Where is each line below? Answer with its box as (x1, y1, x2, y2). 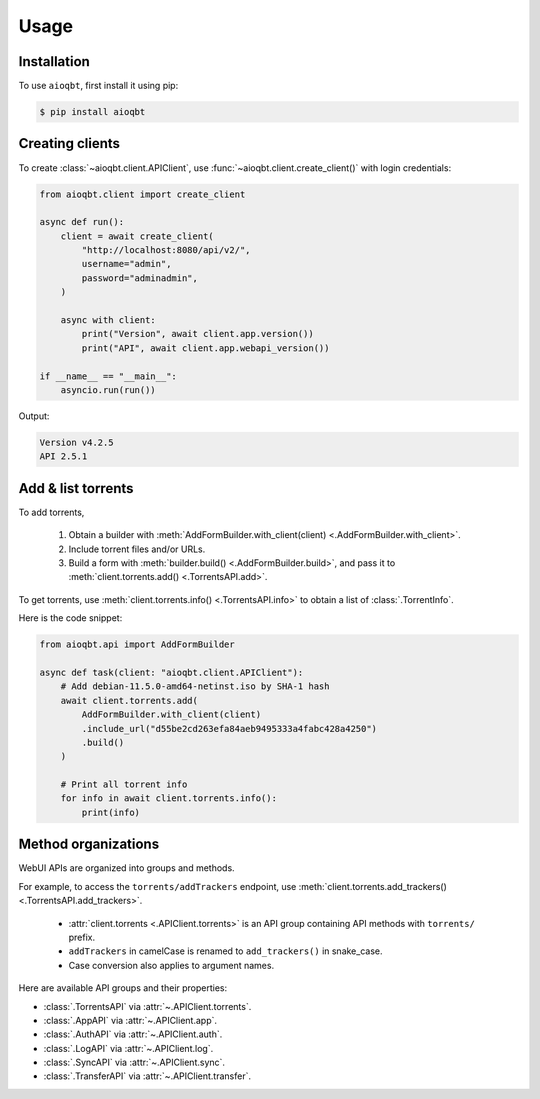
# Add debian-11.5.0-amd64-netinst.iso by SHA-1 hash (60, 681, 330, 692)
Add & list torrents (18, 480, 134, 497)
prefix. (68, 931, 96, 943)
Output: (18, 410, 50, 422)
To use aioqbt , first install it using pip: (18, 80, 179, 92)
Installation (18, 53, 90, 70)
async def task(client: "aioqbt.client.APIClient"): (39, 666, 304, 678)
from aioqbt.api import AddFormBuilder (39, 639, 235, 650)
